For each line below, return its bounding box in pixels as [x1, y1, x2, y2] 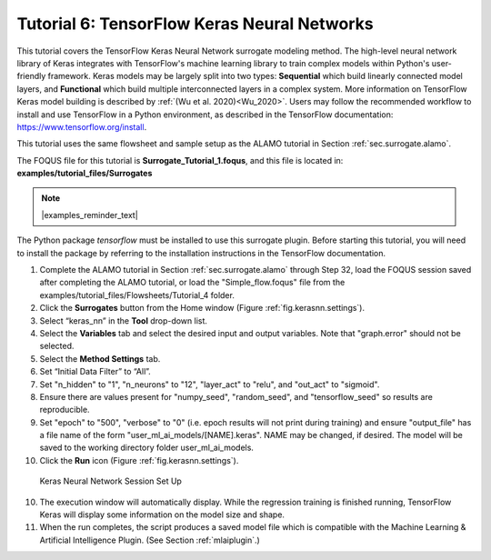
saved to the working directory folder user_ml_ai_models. [39, 442, 255, 454]
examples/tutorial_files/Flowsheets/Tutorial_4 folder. [39, 289, 235, 300]
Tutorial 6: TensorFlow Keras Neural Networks [16, 14, 374, 34]
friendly [16, 71, 46, 82]
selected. [39, 341, 75, 352]
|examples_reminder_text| [41, 209, 138, 220]
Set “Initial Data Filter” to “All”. [39, 366, 152, 377]
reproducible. [39, 405, 90, 415]
